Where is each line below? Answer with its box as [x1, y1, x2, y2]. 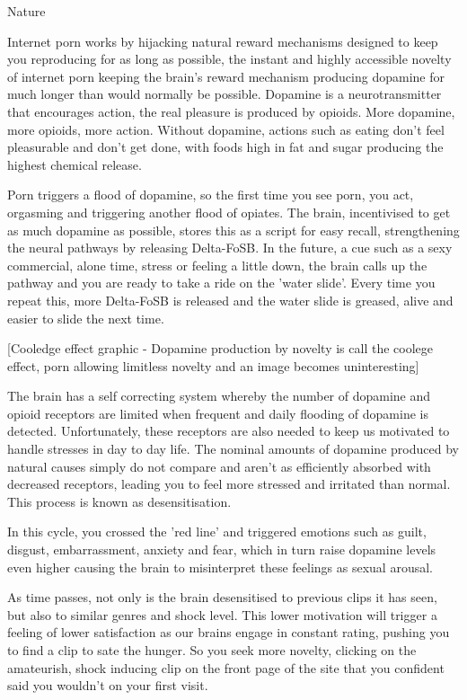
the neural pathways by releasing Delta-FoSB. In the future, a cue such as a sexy [7, 238, 453, 257]
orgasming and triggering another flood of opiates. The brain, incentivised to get [7, 202, 451, 221]
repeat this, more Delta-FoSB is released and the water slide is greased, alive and [7, 290, 454, 309]
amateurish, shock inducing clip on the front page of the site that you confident [7, 658, 445, 677]
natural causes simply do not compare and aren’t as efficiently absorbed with [7, 456, 431, 475]
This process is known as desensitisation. [7, 492, 232, 510]
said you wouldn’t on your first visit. [7, 676, 208, 695]
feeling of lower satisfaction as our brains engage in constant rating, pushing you [7, 623, 450, 642]
